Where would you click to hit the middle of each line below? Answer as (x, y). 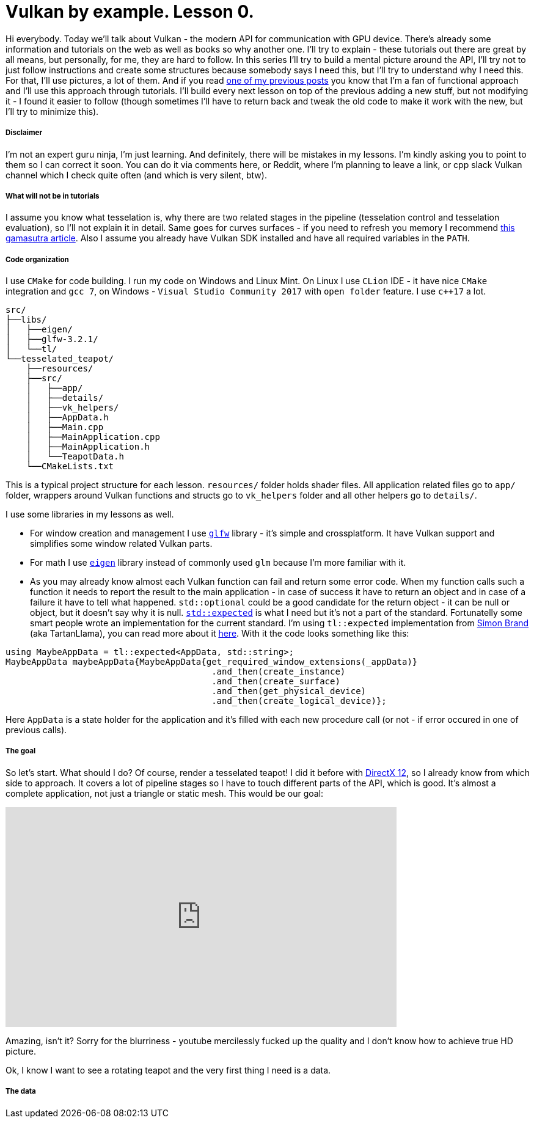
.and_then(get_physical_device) (289, 691)
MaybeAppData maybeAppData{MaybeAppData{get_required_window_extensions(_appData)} (212, 662)
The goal (21, 751)
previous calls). (36, 730)
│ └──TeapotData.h (75, 457)
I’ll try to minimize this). (52, 111)
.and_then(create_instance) (279, 672)
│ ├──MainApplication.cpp (93, 437)
